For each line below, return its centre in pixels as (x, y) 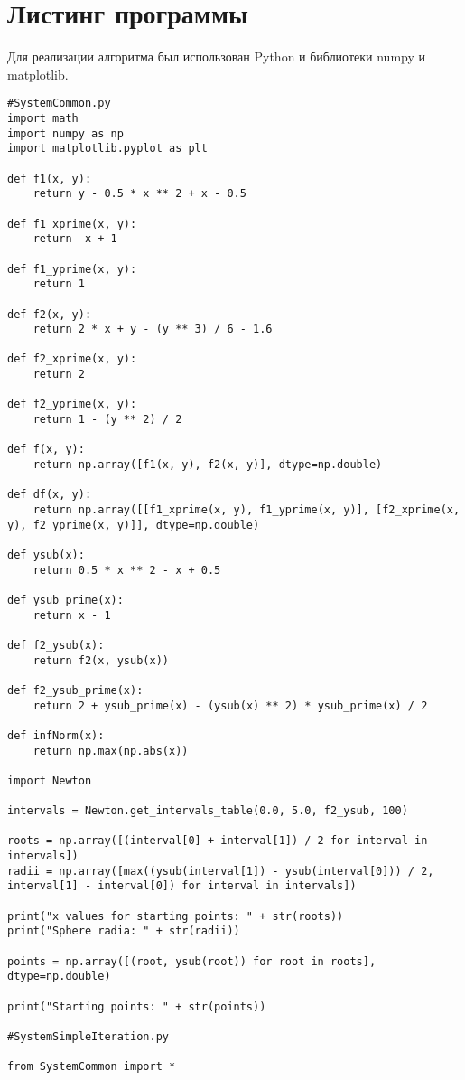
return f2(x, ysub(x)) (101, 660)
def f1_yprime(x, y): (72, 269)
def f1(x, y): (50, 178)
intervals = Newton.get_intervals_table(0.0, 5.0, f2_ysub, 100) (208, 811)
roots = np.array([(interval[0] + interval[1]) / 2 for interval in (218, 841)
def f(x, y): (46, 450)
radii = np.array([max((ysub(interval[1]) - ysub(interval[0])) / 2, (221, 871)
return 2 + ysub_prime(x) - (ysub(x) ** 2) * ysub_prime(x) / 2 (230, 705)
